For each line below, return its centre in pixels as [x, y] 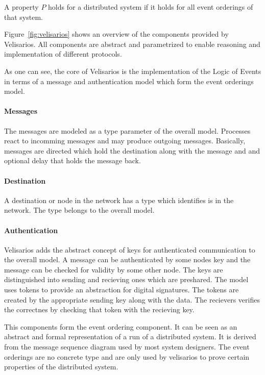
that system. [23, 17]
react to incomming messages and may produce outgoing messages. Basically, [125, 141]
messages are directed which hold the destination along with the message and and [132, 150]
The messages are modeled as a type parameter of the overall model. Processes [127, 130]
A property [21, 7]
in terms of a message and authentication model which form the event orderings [129, 81]
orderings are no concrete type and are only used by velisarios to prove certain [127, 356]
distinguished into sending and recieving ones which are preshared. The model [126, 279]
